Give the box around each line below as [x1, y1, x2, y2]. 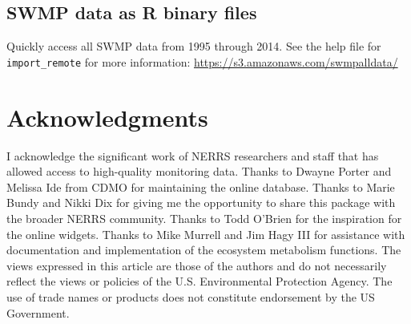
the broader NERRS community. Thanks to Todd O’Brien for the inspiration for [6, 209, 402, 226]
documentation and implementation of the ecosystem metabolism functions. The [6, 241, 401, 258]
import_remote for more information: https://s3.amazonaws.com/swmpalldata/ [6, 53, 398, 70]
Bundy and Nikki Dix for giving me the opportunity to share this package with [6, 194, 396, 211]
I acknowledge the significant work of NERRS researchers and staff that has [6, 147, 379, 164]
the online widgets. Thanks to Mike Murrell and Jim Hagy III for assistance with [6, 225, 405, 242]
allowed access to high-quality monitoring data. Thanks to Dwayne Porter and [6, 163, 392, 180]
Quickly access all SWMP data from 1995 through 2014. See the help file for [6, 38, 381, 55]
